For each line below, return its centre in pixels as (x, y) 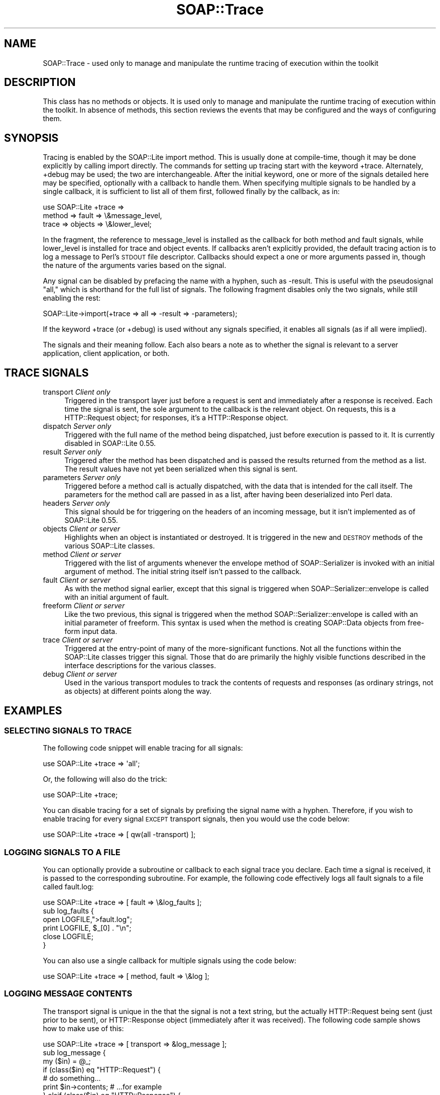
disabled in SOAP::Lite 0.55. (110, 443)
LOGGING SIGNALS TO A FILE (62, 852)
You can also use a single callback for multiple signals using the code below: (170, 961)
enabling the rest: (72, 298)
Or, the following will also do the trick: (105, 779)
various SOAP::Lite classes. (110, 546)
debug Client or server (80, 674)
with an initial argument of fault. (117, 597)
